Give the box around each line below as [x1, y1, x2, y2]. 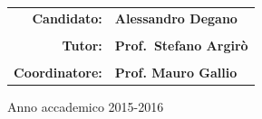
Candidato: [32, 8, 102, 27]
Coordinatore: [14, 62, 102, 81]
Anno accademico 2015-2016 [7, 97, 164, 116]
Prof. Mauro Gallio [114, 62, 238, 81]
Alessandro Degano [114, 8, 238, 27]
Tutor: [62, 35, 102, 54]
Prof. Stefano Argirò [114, 35, 248, 54]
